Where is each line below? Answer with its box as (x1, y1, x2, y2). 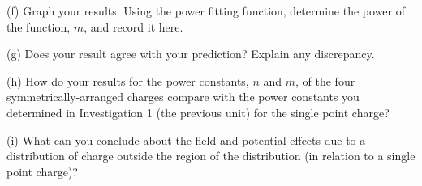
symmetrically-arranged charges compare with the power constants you (6, 88, 360, 105)
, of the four (295, 72, 355, 89)
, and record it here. (84, 18, 183, 35)
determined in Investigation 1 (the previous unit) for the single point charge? (6, 104, 390, 120)
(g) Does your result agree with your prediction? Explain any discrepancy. (6, 45, 375, 62)
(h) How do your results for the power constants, (6, 72, 249, 89)
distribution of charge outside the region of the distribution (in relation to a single (6, 147, 416, 164)
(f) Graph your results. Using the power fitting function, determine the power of (6, 2, 405, 19)
